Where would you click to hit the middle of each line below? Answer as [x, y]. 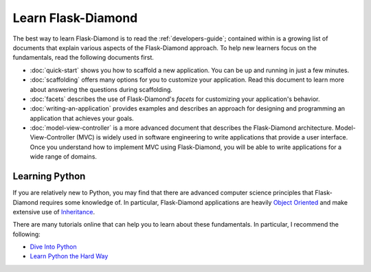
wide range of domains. [64, 157]
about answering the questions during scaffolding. [101, 89]
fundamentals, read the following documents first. [83, 58]
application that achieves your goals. [82, 118]
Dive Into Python [53, 247]
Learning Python [49, 176]
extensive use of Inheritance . [54, 212]
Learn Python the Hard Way [69, 256]
